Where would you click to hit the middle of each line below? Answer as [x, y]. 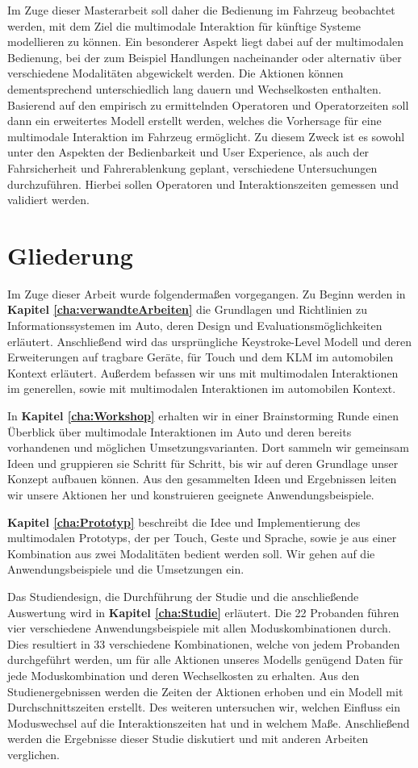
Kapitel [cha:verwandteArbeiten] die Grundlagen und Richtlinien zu [188, 309]
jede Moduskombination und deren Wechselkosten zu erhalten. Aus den [184, 675]
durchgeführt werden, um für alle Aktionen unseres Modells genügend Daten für [205, 659]
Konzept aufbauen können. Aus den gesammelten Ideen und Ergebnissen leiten [202, 479]
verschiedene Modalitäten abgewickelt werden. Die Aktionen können [176, 73]
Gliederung [70, 255]
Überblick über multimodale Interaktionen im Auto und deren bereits [180, 431]
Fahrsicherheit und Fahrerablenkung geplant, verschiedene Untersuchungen [192, 167]
